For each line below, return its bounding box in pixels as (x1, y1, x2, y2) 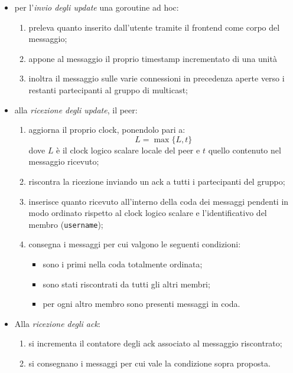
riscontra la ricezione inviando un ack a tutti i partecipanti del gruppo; (28, 175, 285, 187)
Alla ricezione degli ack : (14, 317, 100, 329)
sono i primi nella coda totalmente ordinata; (43, 257, 203, 270)
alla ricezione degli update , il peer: (14, 103, 138, 116)
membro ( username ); (28, 218, 103, 230)
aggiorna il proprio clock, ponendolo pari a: (28, 123, 185, 136)
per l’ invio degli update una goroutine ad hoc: (14, 1, 179, 13)
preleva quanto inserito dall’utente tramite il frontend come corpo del (28, 21, 280, 33)
